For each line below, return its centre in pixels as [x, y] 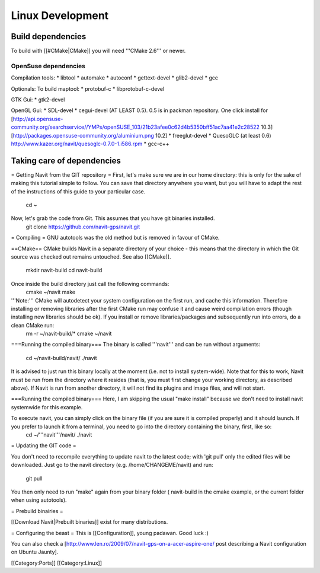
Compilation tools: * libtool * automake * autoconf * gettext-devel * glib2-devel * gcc [115, 78]
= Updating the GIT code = [44, 445]
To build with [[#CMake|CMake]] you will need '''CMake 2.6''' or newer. [98, 51]
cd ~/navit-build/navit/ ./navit [61, 358]
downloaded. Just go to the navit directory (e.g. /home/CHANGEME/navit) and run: [112, 465]
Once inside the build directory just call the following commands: [90, 284]
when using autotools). [39, 500]
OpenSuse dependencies [48, 66]
